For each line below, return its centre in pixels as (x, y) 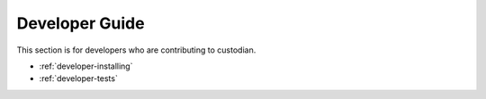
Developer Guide (81, 23)
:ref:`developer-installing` (86, 66)
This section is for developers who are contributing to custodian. (136, 50)
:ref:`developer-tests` (79, 78)
